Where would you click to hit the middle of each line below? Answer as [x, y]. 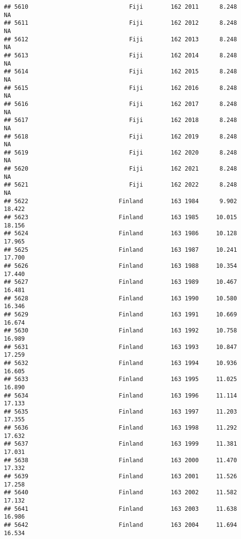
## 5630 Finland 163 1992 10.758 [120, 331]
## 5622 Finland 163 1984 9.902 [120, 201]
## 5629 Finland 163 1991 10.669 [120, 314]
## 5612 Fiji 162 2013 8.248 [120, 39]
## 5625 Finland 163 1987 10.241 [120, 250]
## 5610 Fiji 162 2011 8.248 [120, 7]
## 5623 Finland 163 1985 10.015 [120, 217]
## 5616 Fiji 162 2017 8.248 [120, 104]
